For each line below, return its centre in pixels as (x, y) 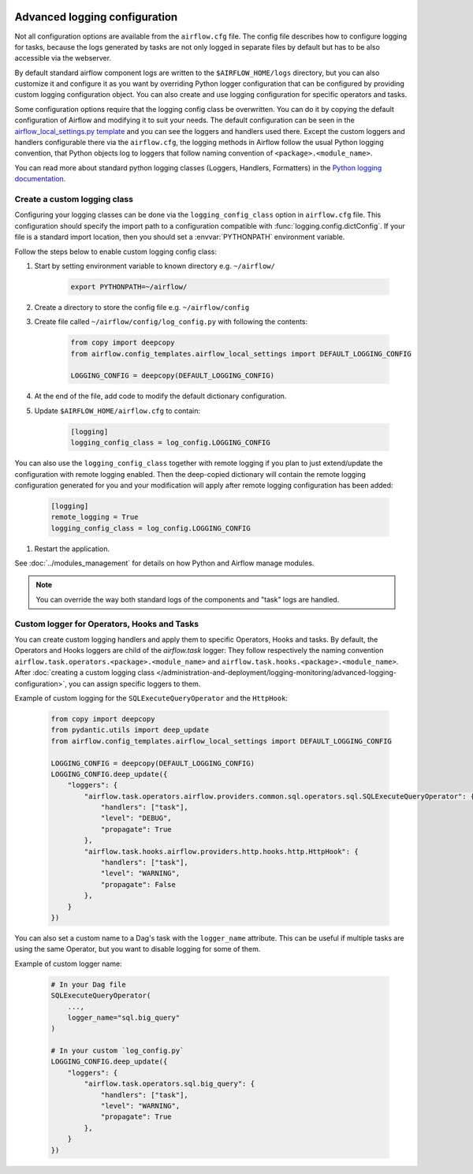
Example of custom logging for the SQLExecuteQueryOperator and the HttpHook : (151, 698)
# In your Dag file (88, 984)
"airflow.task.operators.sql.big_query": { (169, 1084)
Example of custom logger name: (68, 963)
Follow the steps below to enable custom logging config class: (115, 252)
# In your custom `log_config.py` (117, 1051)
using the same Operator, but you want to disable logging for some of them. (138, 949)
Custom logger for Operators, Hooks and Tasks (107, 624)
